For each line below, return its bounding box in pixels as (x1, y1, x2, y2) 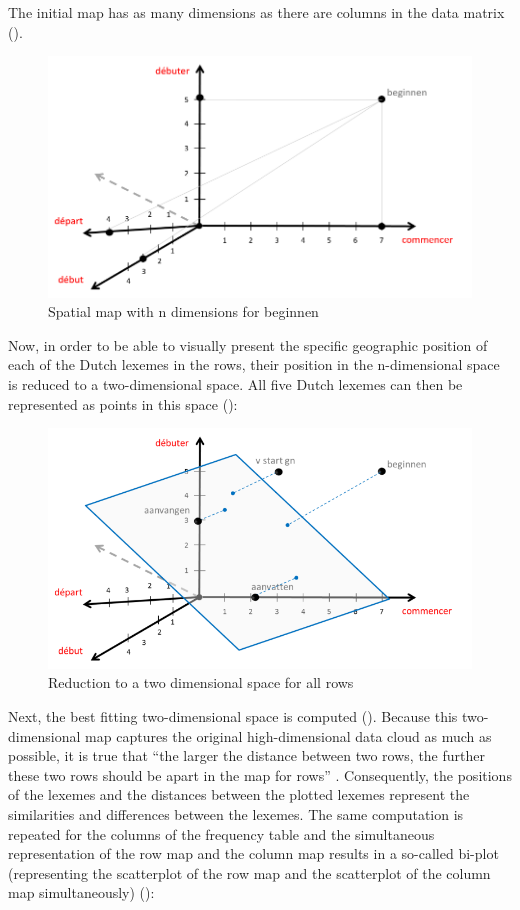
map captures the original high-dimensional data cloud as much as (85, 725, 492, 746)
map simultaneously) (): (8, 882, 155, 903)
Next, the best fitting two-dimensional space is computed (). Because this (8, 706, 458, 726)
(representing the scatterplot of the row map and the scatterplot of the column (8, 862, 491, 883)
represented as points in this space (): (8, 393, 238, 414)
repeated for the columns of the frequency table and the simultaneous (8, 823, 435, 844)
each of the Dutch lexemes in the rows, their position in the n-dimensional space (8, 354, 500, 375)
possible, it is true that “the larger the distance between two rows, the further (8, 745, 485, 766)
